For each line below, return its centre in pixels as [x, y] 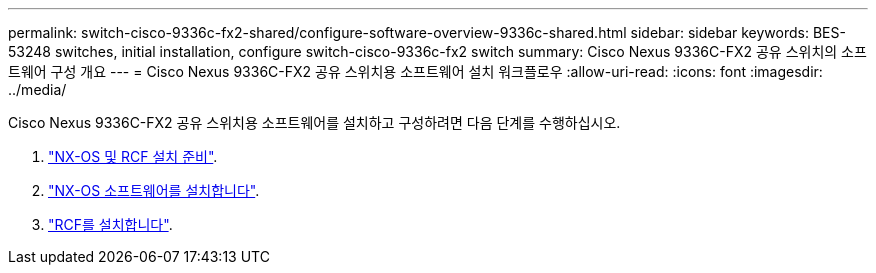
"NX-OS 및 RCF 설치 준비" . [133, 156]
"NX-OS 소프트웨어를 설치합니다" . [154, 190]
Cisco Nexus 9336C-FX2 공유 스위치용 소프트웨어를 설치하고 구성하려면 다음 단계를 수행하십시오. [314, 122]
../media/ [37, 89]
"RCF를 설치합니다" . [110, 224]
